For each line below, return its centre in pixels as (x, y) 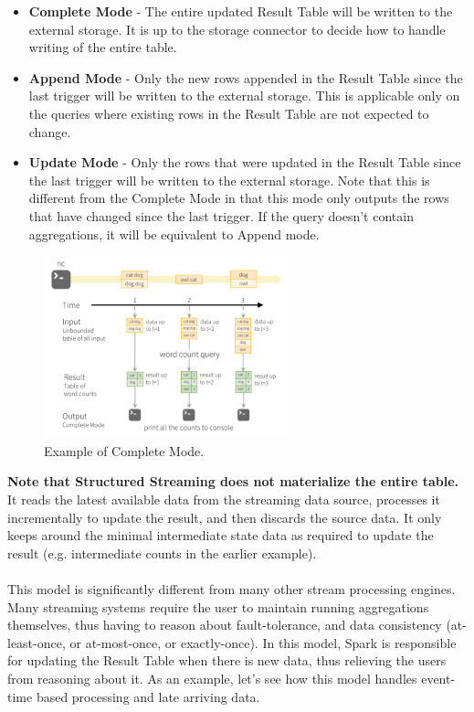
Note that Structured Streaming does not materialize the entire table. (233, 481)
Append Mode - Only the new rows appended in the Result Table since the (246, 77)
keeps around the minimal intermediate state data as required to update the (221, 535)
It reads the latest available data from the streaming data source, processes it (224, 499)
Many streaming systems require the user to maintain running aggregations (218, 606)
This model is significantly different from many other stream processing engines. (232, 588)
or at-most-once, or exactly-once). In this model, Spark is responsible (263, 642)
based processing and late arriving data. (148, 696)
